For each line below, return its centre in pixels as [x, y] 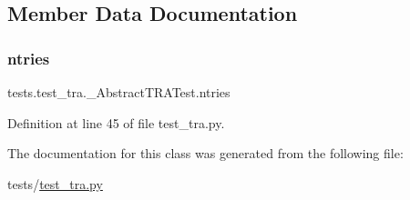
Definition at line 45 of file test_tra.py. [116, 122]
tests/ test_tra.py [55, 183]
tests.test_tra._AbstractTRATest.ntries [119, 92]
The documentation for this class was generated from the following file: [205, 153]
